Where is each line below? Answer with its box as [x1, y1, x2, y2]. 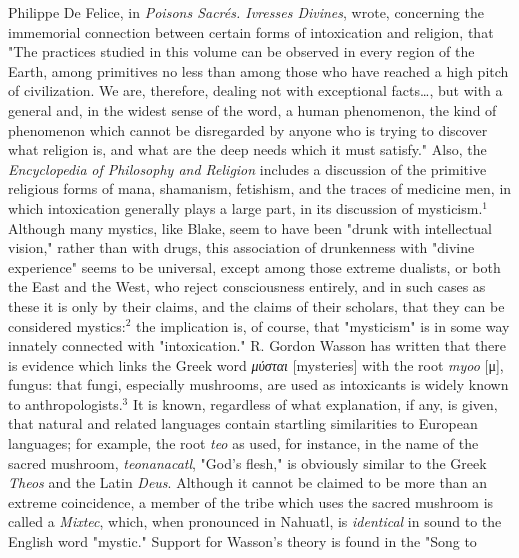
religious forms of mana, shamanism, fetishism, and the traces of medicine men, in [8, 178, 512, 199]
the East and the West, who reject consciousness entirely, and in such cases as [8, 276, 486, 297]
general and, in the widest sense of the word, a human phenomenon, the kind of [8, 99, 497, 120]
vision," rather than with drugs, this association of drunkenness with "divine [8, 237, 475, 258]
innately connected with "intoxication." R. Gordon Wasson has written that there [8, 335, 507, 356]
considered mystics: [8, 315, 126, 336]
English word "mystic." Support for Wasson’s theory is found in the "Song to [8, 531, 477, 552]
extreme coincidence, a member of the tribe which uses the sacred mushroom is [8, 491, 494, 512]
